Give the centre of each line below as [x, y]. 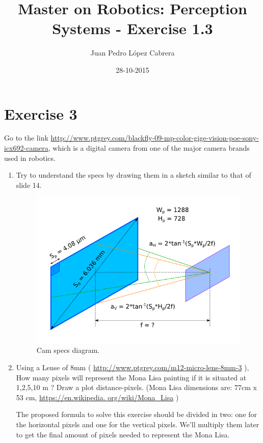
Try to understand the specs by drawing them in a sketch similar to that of [134, 175]
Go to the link [26, 138]
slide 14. [29, 185]
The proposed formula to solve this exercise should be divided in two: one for [137, 414]
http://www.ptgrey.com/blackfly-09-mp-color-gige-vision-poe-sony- [155, 138]
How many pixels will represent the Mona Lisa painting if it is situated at [131, 377]
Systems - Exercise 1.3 [133, 28]
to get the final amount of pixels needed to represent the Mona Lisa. [123, 434]
